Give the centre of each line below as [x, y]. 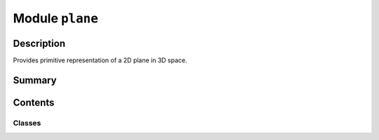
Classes [27, 122]
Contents [34, 103]
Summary [35, 80]
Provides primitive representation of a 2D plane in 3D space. [100, 60]
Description [39, 43]
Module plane [55, 18]
